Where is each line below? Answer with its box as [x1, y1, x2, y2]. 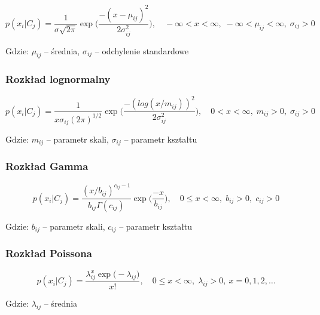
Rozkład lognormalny [5, 72, 111, 87]
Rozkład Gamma [5, 159, 89, 174]
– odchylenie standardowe [95, 44, 189, 57]
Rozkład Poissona [5, 246, 92, 261]
